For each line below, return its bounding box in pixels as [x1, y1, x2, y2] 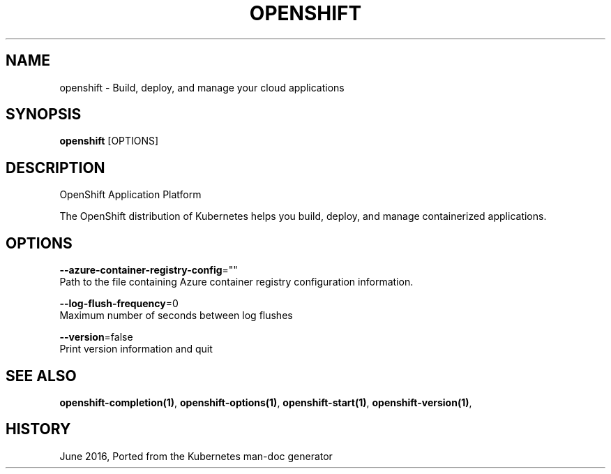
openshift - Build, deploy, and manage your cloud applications [59, 81, 345, 94]
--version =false [59, 331, 133, 343]
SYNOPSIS [6, 105, 82, 124]
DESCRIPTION [6, 158, 105, 177]
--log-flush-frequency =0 [59, 297, 179, 310]
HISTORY [6, 420, 71, 438]
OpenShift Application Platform [59, 188, 202, 201]
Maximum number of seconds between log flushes [59, 309, 293, 322]
